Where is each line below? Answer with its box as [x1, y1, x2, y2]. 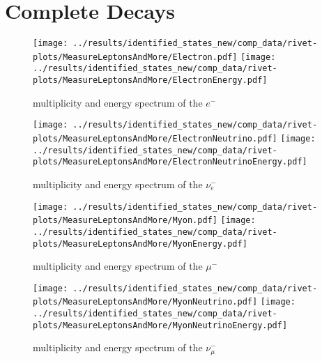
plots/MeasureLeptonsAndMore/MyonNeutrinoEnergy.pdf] [33, 320, 288, 330]
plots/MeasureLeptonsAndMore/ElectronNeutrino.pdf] [33, 134, 277, 144]
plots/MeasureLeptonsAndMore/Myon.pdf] [33, 215, 217, 226]
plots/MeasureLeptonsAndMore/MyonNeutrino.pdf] [33, 297, 258, 307]
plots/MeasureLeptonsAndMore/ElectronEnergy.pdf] [33, 75, 268, 86]
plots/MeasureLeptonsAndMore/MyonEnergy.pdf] [33, 238, 247, 249]
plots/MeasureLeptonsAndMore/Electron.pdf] [33, 52, 238, 62]
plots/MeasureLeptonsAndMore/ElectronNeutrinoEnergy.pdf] [33, 157, 307, 167]
